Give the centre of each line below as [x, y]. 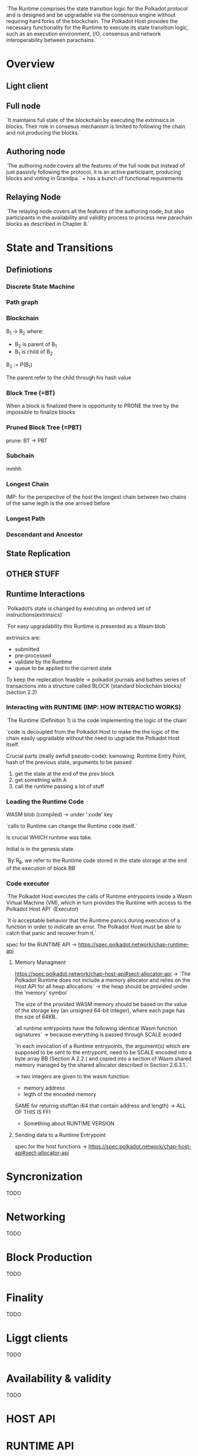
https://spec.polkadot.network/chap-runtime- [133, 944]
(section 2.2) [22, 692]
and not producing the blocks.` [43, 133]
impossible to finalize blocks [41, 412]
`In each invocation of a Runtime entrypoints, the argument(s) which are [102, 1046]
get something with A [40, 780]
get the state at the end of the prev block [64, 774]
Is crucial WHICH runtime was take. [49, 838]
